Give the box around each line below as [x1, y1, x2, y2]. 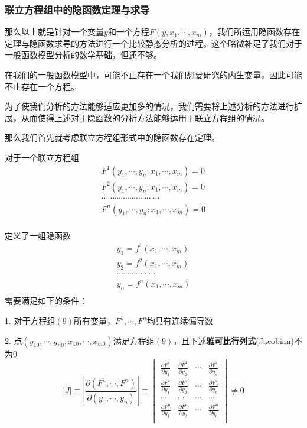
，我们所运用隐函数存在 [208, 25, 300, 38]
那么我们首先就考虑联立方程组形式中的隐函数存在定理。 [5, 131, 220, 144]
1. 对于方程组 [5, 314, 55, 326]
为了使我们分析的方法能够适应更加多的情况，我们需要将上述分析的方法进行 [5, 100, 294, 112]
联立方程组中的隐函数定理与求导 [5, 2, 150, 17]
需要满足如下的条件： [5, 294, 87, 307]
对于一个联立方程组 [5, 151, 79, 163]
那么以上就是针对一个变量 [5, 25, 104, 38]
